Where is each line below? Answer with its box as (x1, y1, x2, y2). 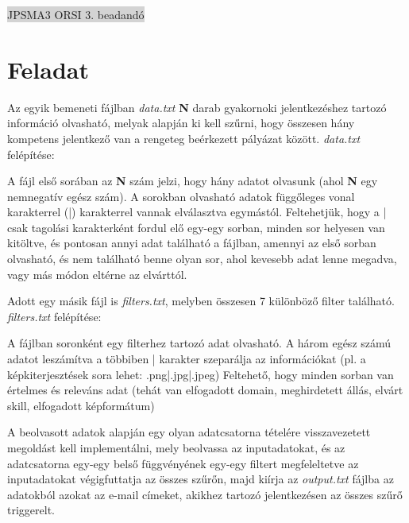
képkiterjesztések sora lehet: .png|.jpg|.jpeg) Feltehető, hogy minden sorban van (7, 366, 394, 382)
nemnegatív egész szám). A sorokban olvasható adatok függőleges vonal (7, 188, 355, 204)
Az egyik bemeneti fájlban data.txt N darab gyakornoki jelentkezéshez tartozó (7, 99, 387, 115)
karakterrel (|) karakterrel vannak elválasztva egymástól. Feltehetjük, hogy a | (7, 203, 387, 220)
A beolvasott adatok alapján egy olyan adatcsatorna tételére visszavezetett (7, 424, 371, 440)
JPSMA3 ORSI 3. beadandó (7, 6, 145, 22)
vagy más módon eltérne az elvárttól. (7, 265, 187, 282)
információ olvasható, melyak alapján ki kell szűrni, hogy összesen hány (7, 114, 355, 131)
